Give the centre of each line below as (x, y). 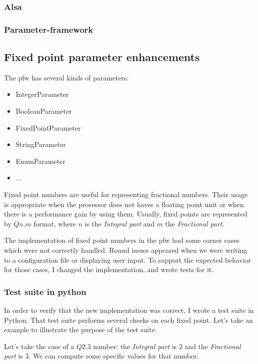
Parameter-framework (49, 29)
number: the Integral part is (135, 346)
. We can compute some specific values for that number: (114, 356)
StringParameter (41, 144)
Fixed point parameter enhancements (102, 57)
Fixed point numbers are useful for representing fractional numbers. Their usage (126, 194)
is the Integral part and (120, 223)
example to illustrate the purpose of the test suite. (80, 329)
